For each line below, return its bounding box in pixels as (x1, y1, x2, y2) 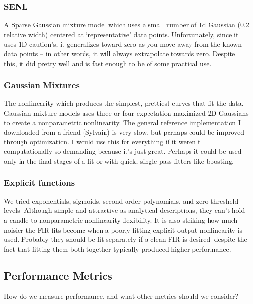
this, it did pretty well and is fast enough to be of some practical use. (4, 58, 211, 68)
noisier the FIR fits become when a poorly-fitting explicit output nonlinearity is (4, 224, 243, 234)
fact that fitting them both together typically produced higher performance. (4, 243, 231, 254)
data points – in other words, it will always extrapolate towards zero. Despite (4, 48, 235, 58)
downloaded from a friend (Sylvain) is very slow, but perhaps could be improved (4, 127, 245, 137)
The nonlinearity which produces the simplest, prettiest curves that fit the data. (4, 98, 244, 108)
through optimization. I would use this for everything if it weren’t (4, 136, 201, 146)
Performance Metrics (4, 267, 112, 282)
